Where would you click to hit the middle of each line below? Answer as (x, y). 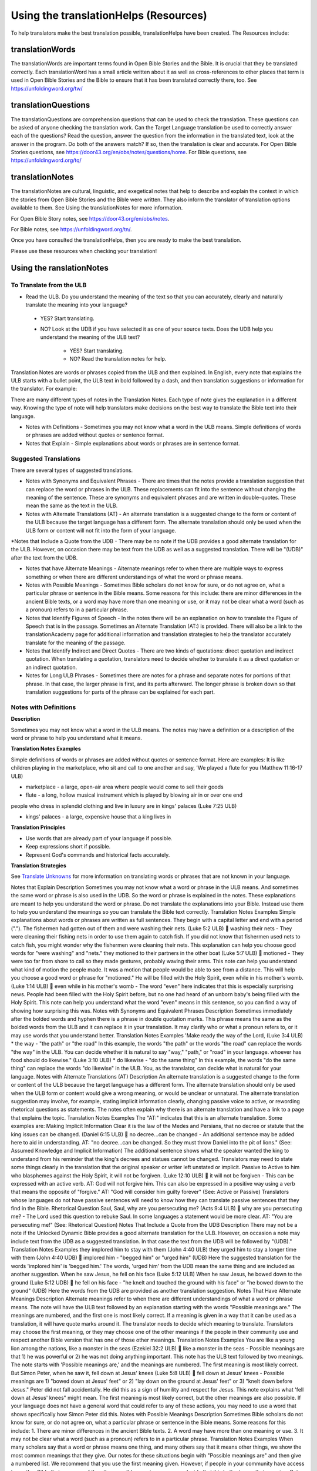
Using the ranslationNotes (60, 268)
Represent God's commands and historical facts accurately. (98, 855)
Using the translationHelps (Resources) (109, 15)
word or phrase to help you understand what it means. (76, 738)
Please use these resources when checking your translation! (84, 251)
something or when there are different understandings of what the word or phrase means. (134, 577)
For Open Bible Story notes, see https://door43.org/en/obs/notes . (90, 218)
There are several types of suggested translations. (72, 470)
